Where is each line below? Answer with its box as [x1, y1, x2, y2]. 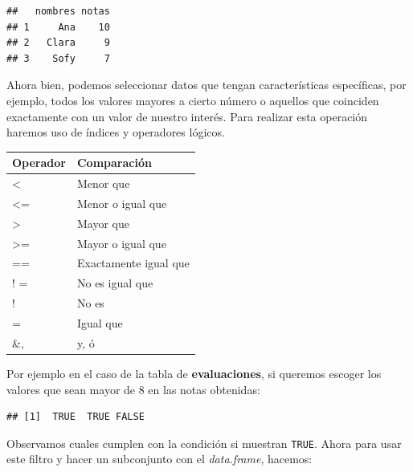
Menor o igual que [76, 194, 167, 211]
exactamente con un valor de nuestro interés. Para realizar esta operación [6, 108, 368, 124]
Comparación [76, 154, 152, 171]
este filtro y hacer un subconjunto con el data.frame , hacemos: [6, 450, 313, 467]
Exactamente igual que [76, 254, 190, 271]
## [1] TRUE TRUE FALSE [6, 411, 145, 423]
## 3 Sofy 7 [6, 52, 110, 64]
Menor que [76, 175, 130, 192]
